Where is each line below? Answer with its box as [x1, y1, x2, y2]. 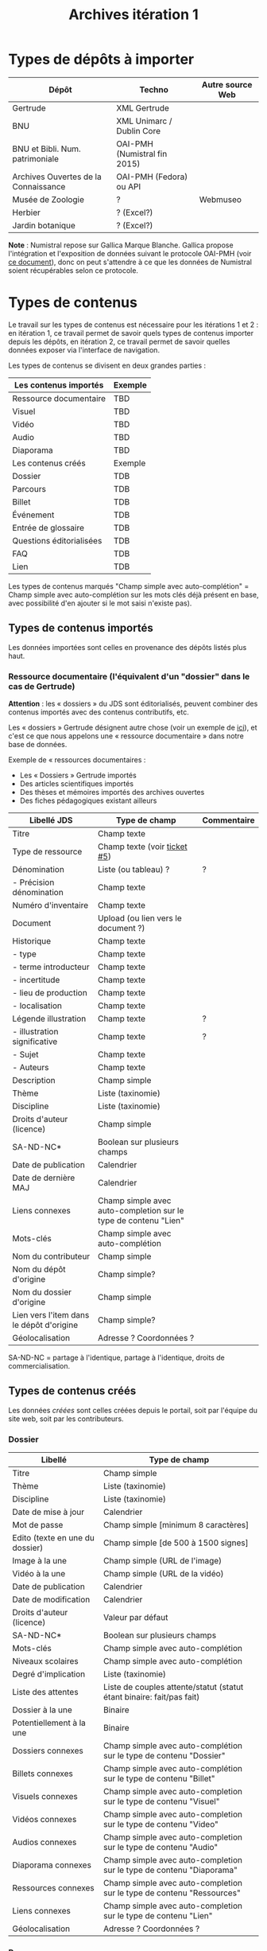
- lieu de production [12, 987, 87, 998]
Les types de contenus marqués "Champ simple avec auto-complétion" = [8, 581, 250, 590]
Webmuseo [199, 193, 242, 204]
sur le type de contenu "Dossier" [103, 1750, 226, 1762]
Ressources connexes [12, 1883, 95, 1894]
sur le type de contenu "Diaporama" [103, 1864, 238, 1875]
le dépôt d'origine [12, 1319, 79, 1330]
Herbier [12, 207, 41, 218]
